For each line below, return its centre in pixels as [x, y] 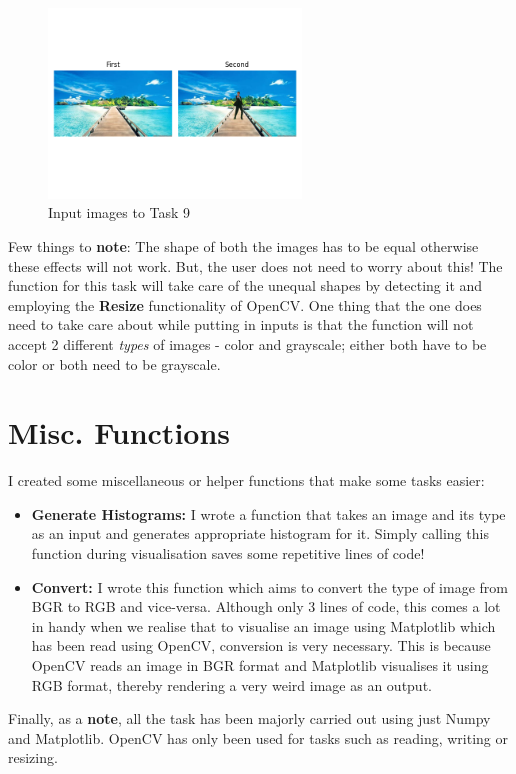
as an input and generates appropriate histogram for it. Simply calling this [260, 533]
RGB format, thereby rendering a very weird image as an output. [231, 684]
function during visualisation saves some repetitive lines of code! [228, 553]
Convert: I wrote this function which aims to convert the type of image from [269, 586]
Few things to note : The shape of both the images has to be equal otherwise [243, 245]
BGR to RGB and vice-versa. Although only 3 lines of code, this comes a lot [266, 606]
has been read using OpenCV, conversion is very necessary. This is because [261, 645]
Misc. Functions [119, 432]
